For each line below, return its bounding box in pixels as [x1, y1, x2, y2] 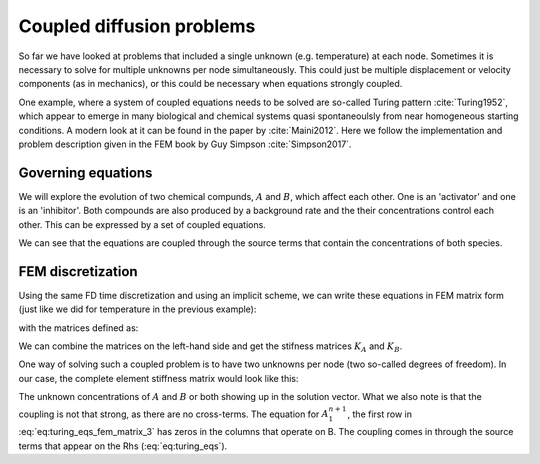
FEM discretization [18, 263, 139, 280]
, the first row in [347, 408, 412, 420]
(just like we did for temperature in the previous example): [18, 303, 257, 315]
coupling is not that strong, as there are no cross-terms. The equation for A [18, 408, 329, 420]
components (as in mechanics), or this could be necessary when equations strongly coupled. [18, 78, 403, 90]
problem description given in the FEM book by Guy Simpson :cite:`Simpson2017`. [18, 138, 352, 150]
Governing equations [18, 164, 153, 181]
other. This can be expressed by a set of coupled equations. [18, 218, 267, 230]
